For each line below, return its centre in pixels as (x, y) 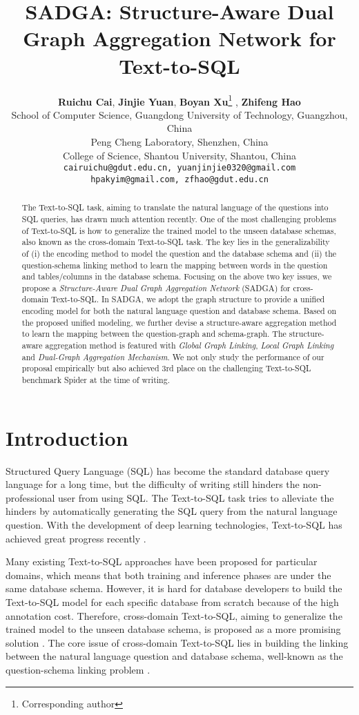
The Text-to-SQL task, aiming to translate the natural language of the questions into (175, 207)
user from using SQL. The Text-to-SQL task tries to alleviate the (196, 497)
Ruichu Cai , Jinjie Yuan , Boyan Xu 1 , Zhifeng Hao (179, 100)
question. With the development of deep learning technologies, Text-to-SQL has (174, 525)
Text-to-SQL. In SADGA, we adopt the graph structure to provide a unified (188, 299)
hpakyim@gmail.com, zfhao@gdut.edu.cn (179, 179)
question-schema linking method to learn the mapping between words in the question (175, 265)
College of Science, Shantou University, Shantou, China (179, 155)
